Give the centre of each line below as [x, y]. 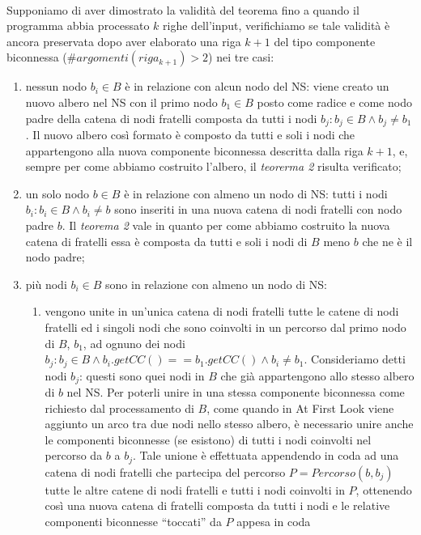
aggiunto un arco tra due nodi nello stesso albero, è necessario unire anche [229, 424]
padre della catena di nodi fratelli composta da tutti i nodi [171, 118]
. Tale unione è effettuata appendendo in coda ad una [266, 455]
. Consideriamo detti [355, 359]
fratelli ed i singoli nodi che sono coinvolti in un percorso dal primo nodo [225, 327]
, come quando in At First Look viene [300, 408]
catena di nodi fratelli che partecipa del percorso [165, 471]
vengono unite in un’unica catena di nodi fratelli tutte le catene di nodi [222, 311]
